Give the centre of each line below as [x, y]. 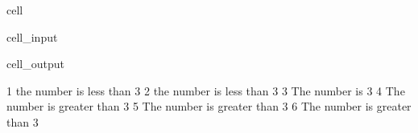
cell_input [32, 36]
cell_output [35, 64]
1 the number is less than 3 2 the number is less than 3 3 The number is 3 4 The [206, 90]
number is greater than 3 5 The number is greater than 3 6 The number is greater [209, 106]
